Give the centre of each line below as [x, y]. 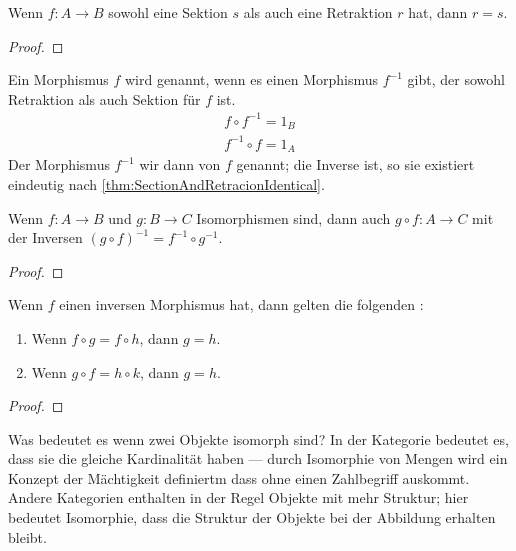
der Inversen [45, 237]
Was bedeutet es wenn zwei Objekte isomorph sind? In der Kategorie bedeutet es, [258, 438]
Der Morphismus [59, 164]
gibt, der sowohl [456, 79]
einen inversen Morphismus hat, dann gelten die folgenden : [241, 304]
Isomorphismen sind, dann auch [293, 217]
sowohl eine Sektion [168, 12]
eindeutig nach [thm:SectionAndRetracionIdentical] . [166, 183]
